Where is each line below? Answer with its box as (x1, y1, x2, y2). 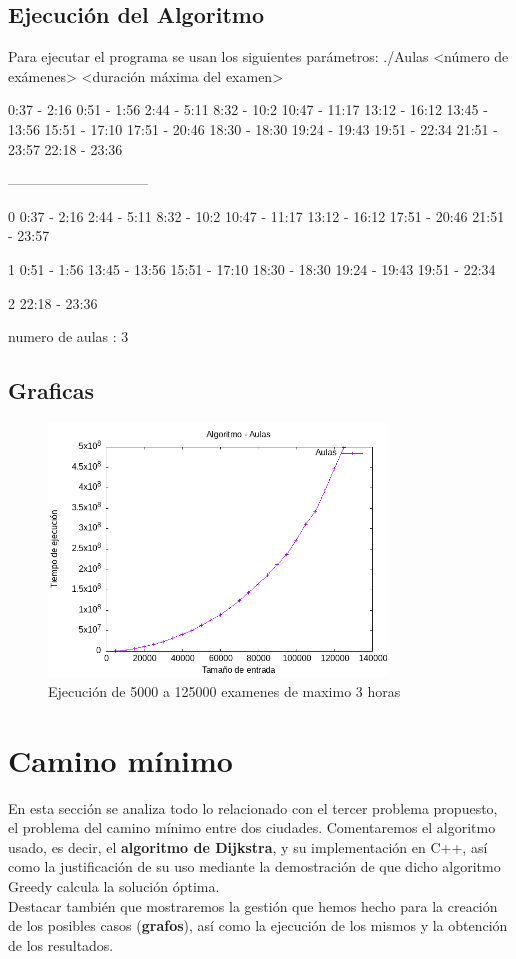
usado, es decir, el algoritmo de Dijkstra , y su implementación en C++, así (8, 836, 488, 857)
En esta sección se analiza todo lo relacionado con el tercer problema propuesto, (8, 797, 498, 818)
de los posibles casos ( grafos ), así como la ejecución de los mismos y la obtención (8, 915, 508, 936)
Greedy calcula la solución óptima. (8, 876, 220, 897)
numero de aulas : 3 (8, 326, 129, 347)
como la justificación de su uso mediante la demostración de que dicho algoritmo (8, 856, 501, 877)
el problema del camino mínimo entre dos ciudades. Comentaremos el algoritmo (8, 817, 496, 838)
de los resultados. (8, 934, 114, 955)
